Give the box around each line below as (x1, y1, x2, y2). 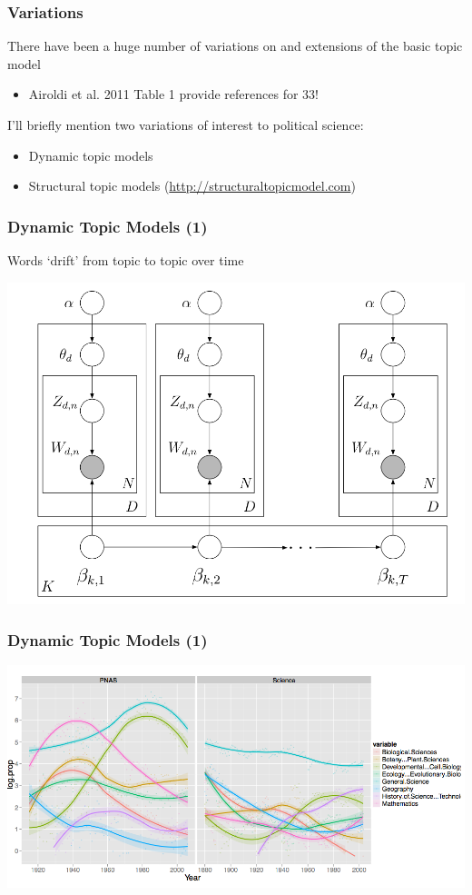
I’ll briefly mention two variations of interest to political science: (7, 115, 364, 134)
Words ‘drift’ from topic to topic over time (7, 251, 244, 269)
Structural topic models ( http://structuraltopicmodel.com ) (28, 176, 356, 195)
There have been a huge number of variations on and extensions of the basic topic (7, 36, 463, 55)
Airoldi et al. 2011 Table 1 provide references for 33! (28, 85, 319, 104)
